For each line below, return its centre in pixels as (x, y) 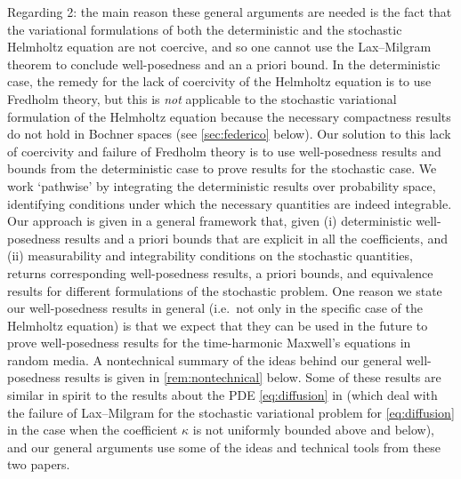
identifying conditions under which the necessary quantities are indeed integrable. (230, 203)
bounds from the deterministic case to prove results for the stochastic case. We (222, 168)
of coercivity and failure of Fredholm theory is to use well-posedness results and (224, 151)
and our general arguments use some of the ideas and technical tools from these (224, 447)
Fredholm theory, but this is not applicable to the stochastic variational (202, 98)
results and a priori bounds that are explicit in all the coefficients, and (256, 238)
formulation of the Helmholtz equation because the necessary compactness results (229, 116)
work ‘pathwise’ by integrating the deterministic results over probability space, (222, 185)
